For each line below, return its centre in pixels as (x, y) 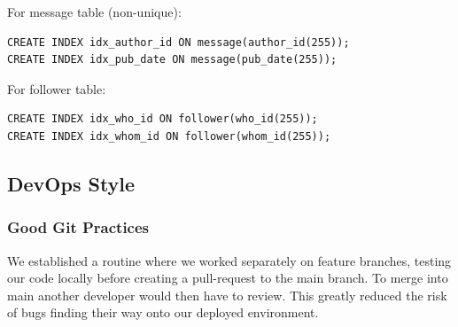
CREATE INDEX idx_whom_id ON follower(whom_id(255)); (169, 136)
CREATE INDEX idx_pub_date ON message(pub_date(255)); (172, 60)
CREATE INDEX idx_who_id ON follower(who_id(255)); (163, 119)
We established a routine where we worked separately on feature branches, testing (229, 260)
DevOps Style (71, 183)
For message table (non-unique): (94, 12)
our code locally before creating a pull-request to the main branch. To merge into (228, 278)
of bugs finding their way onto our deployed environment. (163, 312)
